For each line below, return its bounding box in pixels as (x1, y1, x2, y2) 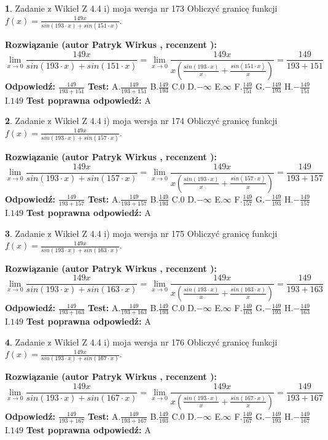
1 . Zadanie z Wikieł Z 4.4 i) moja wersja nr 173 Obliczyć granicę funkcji (5, 2, 278, 14)
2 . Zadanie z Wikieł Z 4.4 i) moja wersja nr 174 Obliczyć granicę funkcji (5, 114, 278, 127)
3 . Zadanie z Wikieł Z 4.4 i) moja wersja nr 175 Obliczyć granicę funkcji (5, 226, 278, 239)
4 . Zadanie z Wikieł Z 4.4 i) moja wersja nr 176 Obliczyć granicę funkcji (5, 335, 278, 348)
